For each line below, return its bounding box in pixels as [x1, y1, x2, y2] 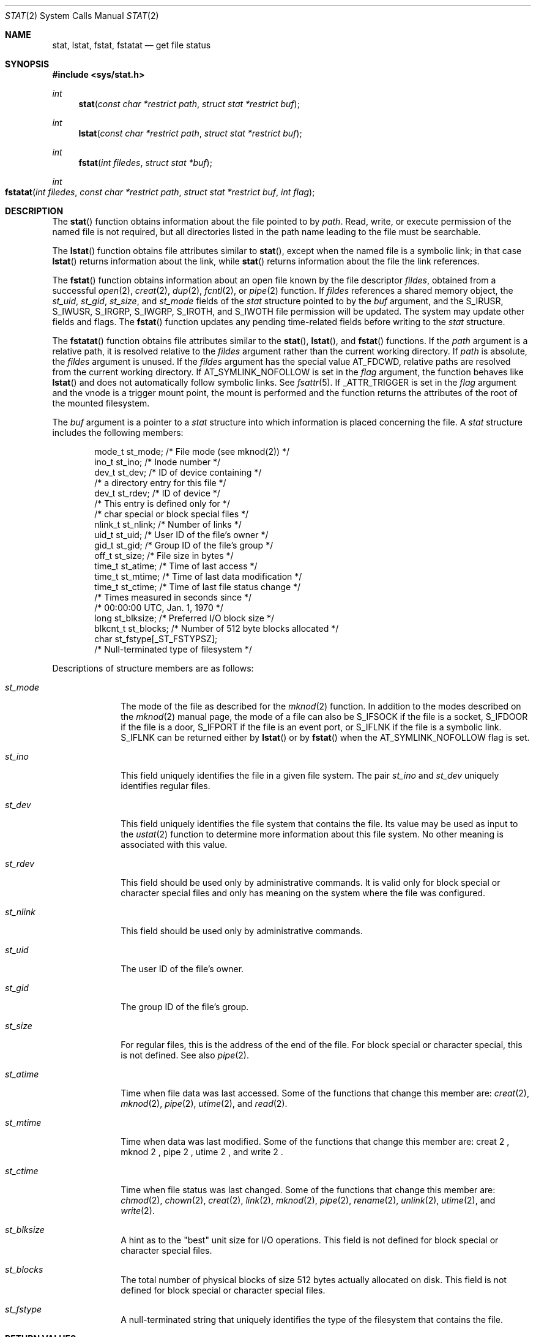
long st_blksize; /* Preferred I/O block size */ [94, 613, 275, 623]
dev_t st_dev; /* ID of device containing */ [94, 467, 262, 478]
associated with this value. [121, 839, 228, 850]
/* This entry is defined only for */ [94, 498, 230, 509]
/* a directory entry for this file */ [94, 478, 226, 488]
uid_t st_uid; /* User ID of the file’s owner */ [94, 530, 269, 540]
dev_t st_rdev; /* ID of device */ [94, 488, 220, 498]
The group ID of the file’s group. [121, 1002, 249, 1012]
